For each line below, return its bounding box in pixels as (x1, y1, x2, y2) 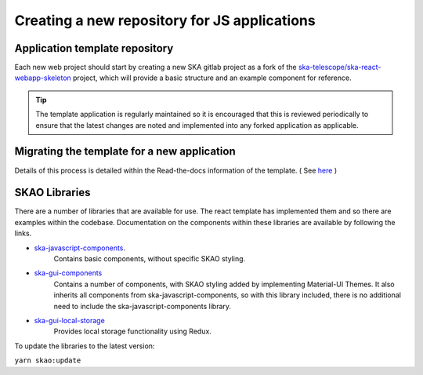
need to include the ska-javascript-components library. (53, 301, 231, 311)
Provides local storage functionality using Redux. (53, 326, 211, 337)
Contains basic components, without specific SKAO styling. (53, 254, 246, 263)
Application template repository (14, 42, 174, 55)
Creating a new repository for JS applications (14, 12, 316, 29)
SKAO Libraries (14, 186, 91, 199)
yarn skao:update (14, 356, 81, 365)
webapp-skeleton (14, 73, 72, 82)
